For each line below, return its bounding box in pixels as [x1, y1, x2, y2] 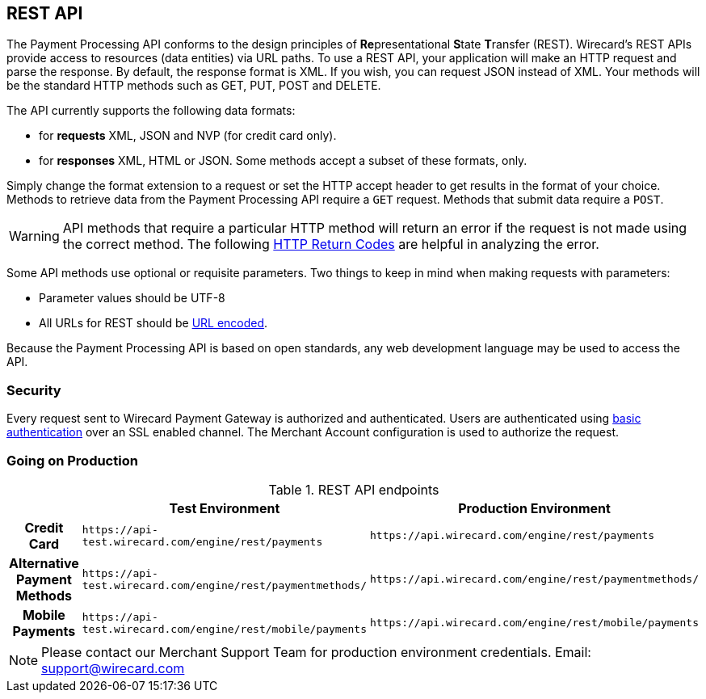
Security [6, 381, 61, 398]
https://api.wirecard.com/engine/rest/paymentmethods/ [370, 573, 699, 586]
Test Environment [169, 499, 280, 516]
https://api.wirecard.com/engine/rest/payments [370, 529, 655, 542]
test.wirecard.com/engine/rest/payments [82, 535, 323, 548]
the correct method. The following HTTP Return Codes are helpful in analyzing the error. [62, 236, 599, 253]
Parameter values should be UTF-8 [39, 291, 225, 305]
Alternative [9, 554, 79, 571]
